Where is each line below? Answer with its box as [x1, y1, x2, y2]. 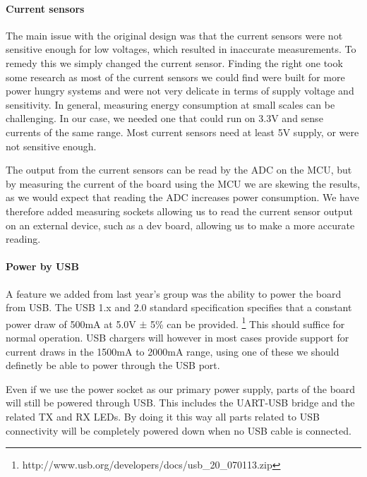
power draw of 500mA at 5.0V [6, 316, 136, 331]
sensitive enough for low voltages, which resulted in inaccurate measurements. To [6, 42, 356, 56]
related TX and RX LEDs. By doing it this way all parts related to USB [6, 409, 320, 423]
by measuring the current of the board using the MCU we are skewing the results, [6, 176, 361, 191]
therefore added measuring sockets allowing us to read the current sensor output [6, 203, 353, 218]
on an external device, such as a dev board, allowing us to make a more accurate [6, 217, 355, 232]
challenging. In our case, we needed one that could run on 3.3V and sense [6, 111, 323, 126]
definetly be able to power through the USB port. [6, 358, 220, 373]
